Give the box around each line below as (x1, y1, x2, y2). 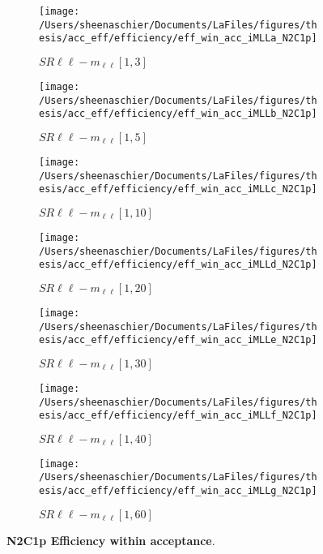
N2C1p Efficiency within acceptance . (6, 531, 215, 548)
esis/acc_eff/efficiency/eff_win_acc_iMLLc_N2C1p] (39, 183, 317, 195)
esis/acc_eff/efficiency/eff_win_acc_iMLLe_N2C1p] (39, 334, 317, 346)
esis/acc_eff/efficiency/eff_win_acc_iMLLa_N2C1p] (39, 32, 317, 45)
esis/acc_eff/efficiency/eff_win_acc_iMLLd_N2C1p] (39, 259, 317, 271)
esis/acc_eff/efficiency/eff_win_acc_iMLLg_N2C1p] (39, 485, 317, 497)
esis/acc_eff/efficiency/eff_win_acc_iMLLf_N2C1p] (39, 410, 317, 422)
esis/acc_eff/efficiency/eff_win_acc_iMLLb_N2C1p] (39, 108, 317, 120)
